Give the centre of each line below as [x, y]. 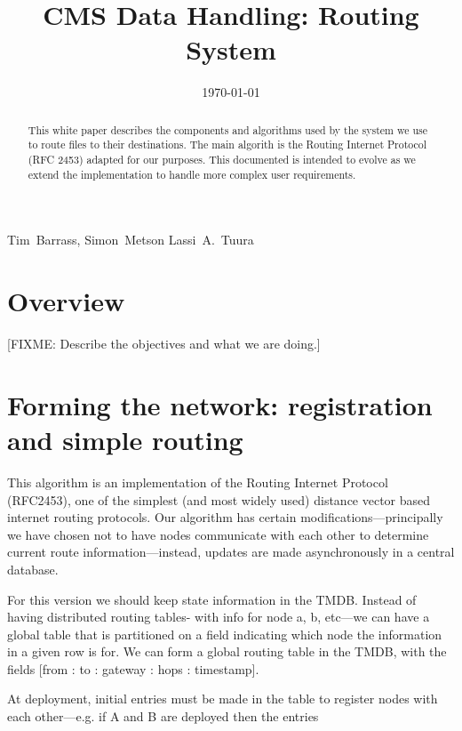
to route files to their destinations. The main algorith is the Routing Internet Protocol [227, 145]
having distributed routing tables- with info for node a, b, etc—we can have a [219, 617]
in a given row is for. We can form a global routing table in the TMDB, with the [227, 651]
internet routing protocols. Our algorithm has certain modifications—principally [225, 517]
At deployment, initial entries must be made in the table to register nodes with [223, 699]
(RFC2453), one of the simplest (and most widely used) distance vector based [219, 499]
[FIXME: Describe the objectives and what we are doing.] [164, 344]
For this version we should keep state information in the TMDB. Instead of [212, 599]
